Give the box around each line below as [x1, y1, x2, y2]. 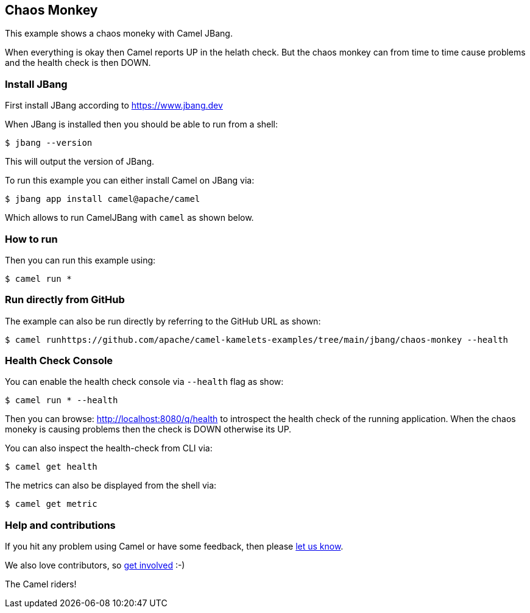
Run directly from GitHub [5, 293, 125, 306]
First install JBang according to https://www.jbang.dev [5, 100, 223, 111]
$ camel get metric [5, 499, 97, 509]
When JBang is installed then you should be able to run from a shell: [5, 119, 278, 130]
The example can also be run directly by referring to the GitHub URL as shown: [5, 315, 321, 326]
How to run [5, 232, 58, 245]
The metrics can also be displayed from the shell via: [5, 480, 217, 491]
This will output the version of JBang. [5, 156, 155, 167]
